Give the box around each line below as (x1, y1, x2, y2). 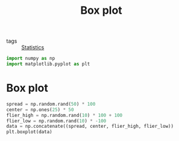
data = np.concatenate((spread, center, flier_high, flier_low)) (6, 124, 174, 130)
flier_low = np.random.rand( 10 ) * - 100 (6, 118, 107, 124)
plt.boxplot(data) (6, 129, 52, 135)
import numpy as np (6, 55, 55, 62)
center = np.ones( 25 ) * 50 (6, 106, 74, 113)
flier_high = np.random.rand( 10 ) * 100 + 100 (6, 112, 122, 118)
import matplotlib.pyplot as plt (6, 61, 90, 67)
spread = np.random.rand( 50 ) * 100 (6, 101, 96, 107)
